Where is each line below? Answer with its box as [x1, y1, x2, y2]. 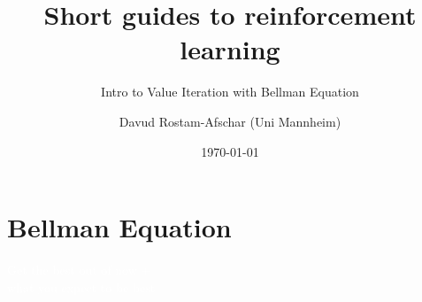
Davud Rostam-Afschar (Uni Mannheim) [119, 112, 341, 130]
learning [180, 31, 280, 67]
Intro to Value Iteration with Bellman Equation [101, 82, 359, 101]
